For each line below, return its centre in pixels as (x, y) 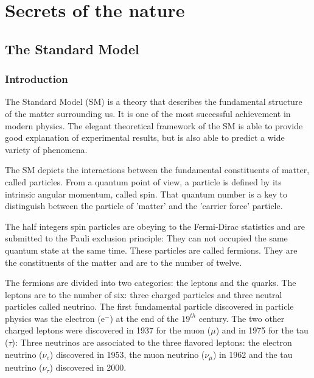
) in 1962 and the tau (253, 354)
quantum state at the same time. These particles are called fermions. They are (151, 250)
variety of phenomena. (46, 149)
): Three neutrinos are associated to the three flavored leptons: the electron (152, 342)
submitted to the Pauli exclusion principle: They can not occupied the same (146, 238)
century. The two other (242, 318)
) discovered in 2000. (88, 367)
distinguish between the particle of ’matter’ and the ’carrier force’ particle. (144, 206)
